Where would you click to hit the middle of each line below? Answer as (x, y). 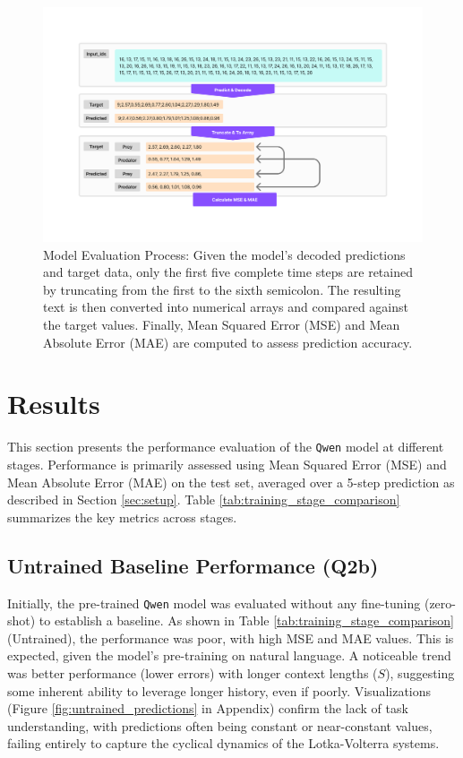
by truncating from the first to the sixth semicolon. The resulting (222, 289)
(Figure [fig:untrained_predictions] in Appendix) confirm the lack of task (208, 708)
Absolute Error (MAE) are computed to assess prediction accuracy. (228, 342)
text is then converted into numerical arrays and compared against (226, 307)
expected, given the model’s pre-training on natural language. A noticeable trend (229, 655)
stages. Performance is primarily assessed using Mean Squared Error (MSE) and (227, 465)
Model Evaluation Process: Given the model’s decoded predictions (224, 254)
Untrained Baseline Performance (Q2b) (193, 565)
